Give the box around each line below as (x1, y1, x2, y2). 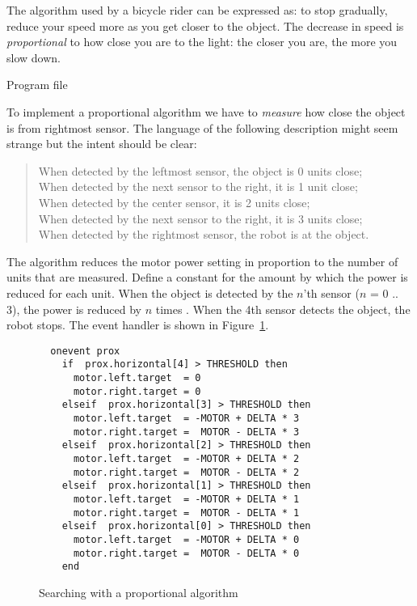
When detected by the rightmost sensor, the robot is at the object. (38, 226, 369, 243)
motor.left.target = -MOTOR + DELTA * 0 (73, 533, 300, 545)
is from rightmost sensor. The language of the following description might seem (6, 119, 398, 136)
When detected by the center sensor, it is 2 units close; (38, 193, 310, 210)
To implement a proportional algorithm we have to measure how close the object (6, 103, 406, 120)
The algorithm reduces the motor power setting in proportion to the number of (6, 252, 398, 269)
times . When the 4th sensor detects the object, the (155, 300, 411, 317)
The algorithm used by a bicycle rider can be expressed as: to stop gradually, (6, 2, 388, 18)
